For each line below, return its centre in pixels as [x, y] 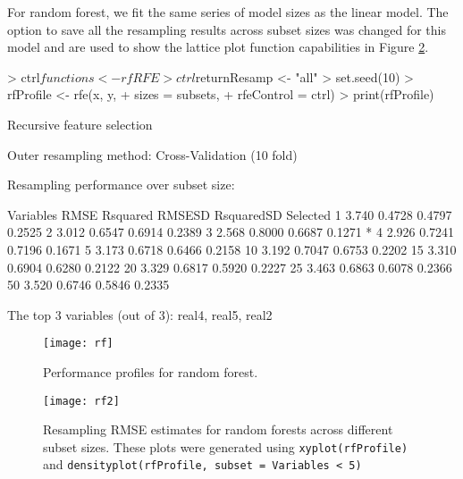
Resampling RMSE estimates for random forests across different [218, 429]
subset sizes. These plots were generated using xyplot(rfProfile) [226, 446]
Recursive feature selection [80, 124]
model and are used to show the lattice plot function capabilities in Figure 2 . [218, 47]
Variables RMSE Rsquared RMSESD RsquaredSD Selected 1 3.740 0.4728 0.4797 [230, 214]
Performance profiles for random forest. [151, 371]
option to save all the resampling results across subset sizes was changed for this [227, 29]
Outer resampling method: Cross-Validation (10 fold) [152, 154]
